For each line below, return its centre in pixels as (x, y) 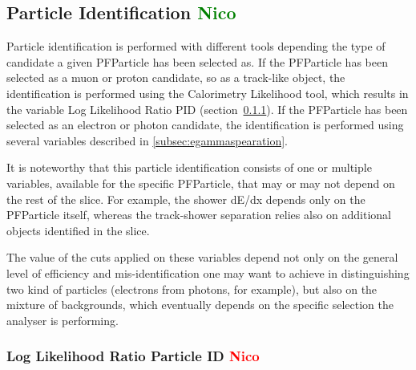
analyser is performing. (63, 320)
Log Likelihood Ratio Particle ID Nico (133, 356)
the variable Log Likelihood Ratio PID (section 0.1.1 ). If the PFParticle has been (207, 109)
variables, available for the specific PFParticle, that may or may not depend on (201, 183)
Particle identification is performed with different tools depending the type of (196, 46)
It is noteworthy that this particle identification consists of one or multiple (189, 167)
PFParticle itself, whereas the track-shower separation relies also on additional (199, 215)
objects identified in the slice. (78, 230)
